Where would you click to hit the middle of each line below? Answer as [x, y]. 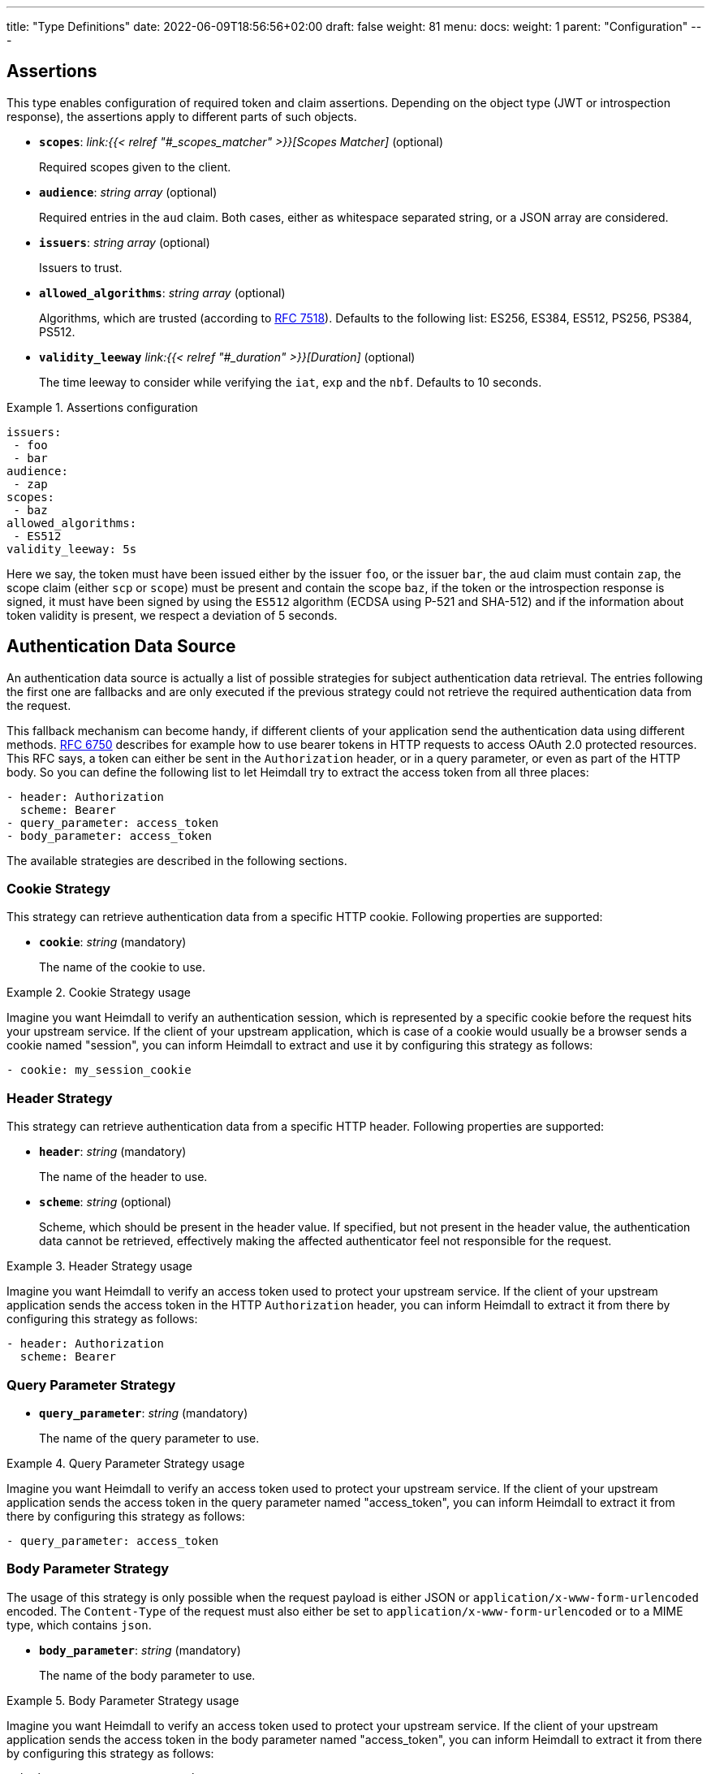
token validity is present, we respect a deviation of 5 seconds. [172, 615]
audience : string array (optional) [128, 192]
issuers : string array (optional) [125, 242]
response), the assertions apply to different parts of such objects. [182, 116]
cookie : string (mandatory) [113, 942]
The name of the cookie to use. [122, 967]
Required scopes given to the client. [135, 167]
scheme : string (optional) [106, 1202]
